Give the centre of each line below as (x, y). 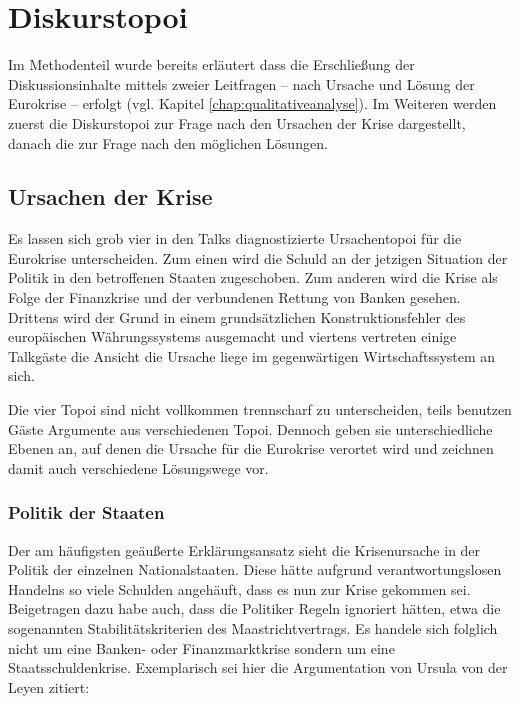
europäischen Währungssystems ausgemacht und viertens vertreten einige (232, 336)
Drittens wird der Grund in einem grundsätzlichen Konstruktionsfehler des (237, 316)
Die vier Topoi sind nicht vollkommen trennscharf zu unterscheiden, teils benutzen (260, 409)
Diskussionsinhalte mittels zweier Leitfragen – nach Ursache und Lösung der (241, 83)
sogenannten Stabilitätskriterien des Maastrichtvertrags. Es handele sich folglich (253, 628)
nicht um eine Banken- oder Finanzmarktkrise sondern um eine (201, 647)
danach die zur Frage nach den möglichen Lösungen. (168, 142)
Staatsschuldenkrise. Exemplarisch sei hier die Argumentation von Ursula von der (258, 667)
